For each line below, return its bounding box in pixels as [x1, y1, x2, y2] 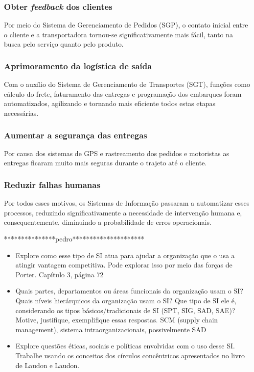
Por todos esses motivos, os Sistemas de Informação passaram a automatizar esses [4, 198, 250, 208]
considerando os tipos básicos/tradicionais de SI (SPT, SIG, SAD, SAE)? [15, 305, 235, 315]
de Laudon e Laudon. [15, 360, 80, 370]
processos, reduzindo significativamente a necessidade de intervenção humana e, [4, 207, 242, 217]
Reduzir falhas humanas [4, 178, 100, 190]
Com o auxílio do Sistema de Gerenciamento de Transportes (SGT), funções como [4, 79, 251, 89]
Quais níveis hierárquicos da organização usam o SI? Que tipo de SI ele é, [15, 295, 236, 305]
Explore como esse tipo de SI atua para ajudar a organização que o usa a [15, 250, 235, 260]
